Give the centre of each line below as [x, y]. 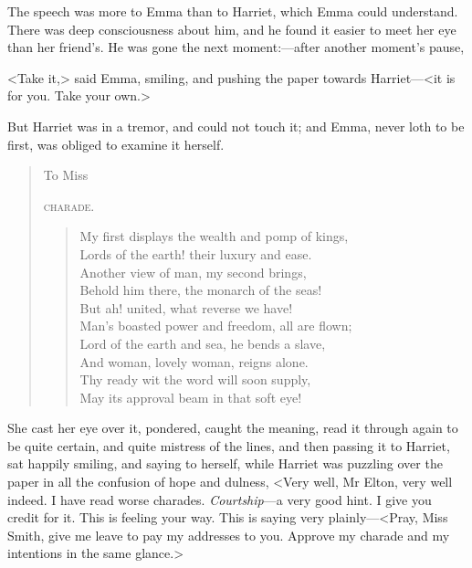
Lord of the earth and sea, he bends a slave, [203, 343]
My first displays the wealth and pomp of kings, [214, 236]
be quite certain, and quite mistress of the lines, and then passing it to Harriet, [229, 445]
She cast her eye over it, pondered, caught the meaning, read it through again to [233, 428]
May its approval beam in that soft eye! [191, 397]
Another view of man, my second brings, [193, 272]
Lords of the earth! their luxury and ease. [196, 253]
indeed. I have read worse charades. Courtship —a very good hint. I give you [220, 499]
